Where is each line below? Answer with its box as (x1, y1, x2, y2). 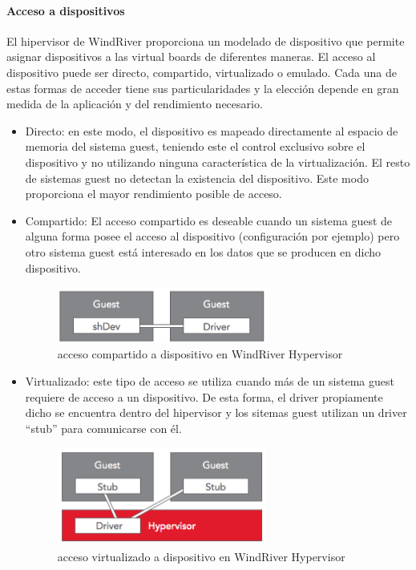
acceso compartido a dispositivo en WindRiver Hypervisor (57, 346, 343, 362)
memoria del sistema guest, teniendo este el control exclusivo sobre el (25, 138, 366, 155)
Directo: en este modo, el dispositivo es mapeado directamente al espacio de (25, 122, 398, 139)
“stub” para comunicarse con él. (25, 419, 182, 436)
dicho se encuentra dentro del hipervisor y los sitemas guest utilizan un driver (25, 404, 407, 421)
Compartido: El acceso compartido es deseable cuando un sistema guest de (25, 212, 393, 228)
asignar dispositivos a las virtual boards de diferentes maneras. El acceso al (6, 48, 376, 65)
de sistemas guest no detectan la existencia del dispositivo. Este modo (25, 169, 369, 186)
